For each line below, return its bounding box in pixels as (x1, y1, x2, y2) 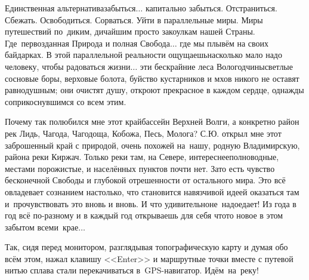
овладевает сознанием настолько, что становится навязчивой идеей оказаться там (5, 185, 299, 198)
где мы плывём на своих (180, 36, 269, 49)
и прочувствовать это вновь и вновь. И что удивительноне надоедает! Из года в (5, 197, 296, 210)
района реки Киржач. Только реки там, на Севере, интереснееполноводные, (5, 150, 279, 163)
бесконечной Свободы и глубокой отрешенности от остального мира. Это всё (5, 174, 286, 186)
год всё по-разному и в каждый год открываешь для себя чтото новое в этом (5, 209, 283, 221)
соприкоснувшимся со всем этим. (5, 95, 126, 107)
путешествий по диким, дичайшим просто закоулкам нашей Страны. (5, 25, 255, 38)
